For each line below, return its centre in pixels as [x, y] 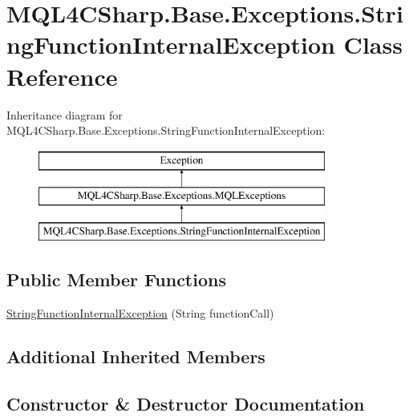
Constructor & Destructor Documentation [186, 403]
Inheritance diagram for [65, 114]
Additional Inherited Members [136, 356]
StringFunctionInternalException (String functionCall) [140, 312]
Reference [62, 76]
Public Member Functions [116, 279]
